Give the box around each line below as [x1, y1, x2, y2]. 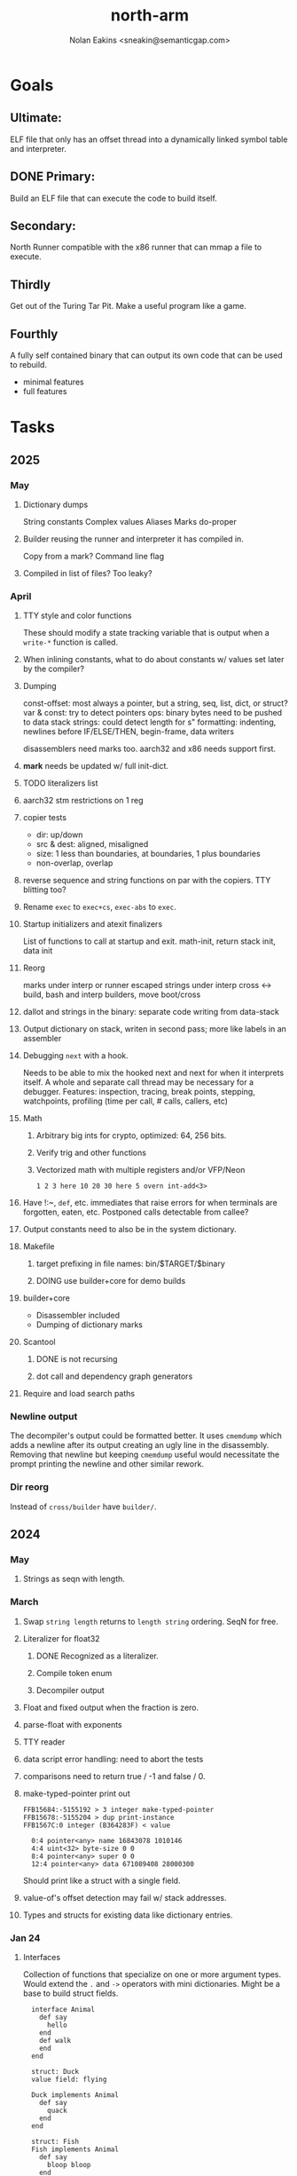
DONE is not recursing [35, 1354, 118, 1365]
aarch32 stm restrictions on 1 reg [22, 795, 145, 806]
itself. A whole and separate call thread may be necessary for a [22, 1077, 254, 1088]
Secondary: [10, 218, 76, 233]
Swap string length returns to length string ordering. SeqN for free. [22, 1616, 278, 1626]
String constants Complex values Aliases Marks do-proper [22, 516, 238, 526]
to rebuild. [10, 360, 48, 369]
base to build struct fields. [22, 1988, 119, 1998]
